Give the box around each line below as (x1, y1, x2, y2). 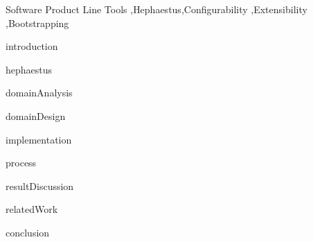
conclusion (6, 225, 50, 239)
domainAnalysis (6, 85, 73, 100)
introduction (6, 39, 58, 53)
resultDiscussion (6, 178, 74, 193)
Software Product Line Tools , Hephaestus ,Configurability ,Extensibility (6, 2, 307, 16)
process (6, 155, 37, 170)
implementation (6, 132, 72, 146)
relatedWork (6, 202, 58, 216)
